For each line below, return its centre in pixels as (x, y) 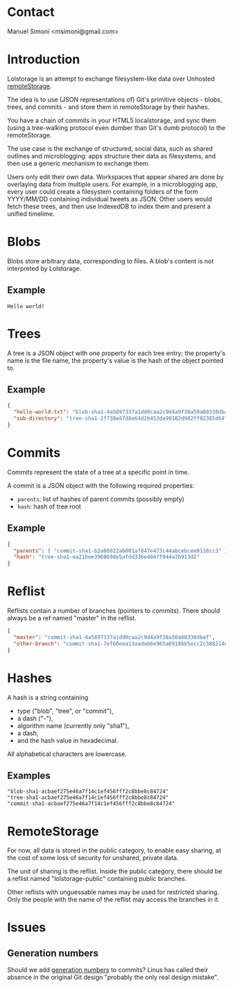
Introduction (44, 59)
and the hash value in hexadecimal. (68, 740)
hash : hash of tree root (49, 506)
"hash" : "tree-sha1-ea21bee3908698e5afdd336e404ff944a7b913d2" (106, 557)
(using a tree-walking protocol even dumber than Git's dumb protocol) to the (116, 127)
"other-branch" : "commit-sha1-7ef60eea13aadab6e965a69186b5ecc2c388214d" (122, 643)
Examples (29, 775)
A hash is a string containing (48, 697)
